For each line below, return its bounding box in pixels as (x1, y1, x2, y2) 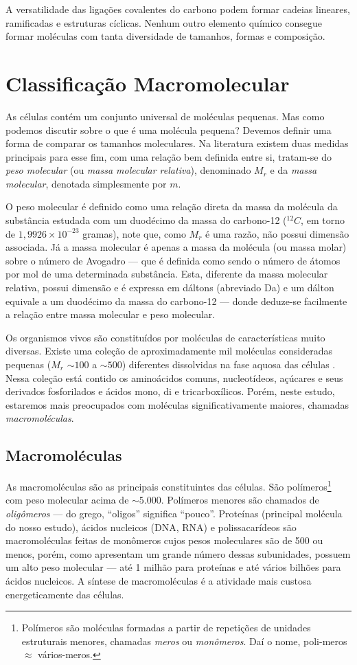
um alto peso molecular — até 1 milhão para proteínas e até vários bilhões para (5, 560, 341, 574)
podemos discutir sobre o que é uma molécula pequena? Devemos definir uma (5, 122, 332, 137)
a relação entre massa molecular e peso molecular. (5, 307, 216, 322)
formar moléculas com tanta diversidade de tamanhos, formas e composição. (5, 29, 325, 43)
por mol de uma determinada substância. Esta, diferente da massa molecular (5, 267, 328, 281)
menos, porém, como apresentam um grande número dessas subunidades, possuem (5, 546, 351, 561)
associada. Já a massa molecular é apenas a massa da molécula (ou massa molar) (5, 240, 347, 254)
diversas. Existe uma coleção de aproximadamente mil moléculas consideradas (5, 343, 332, 358)
